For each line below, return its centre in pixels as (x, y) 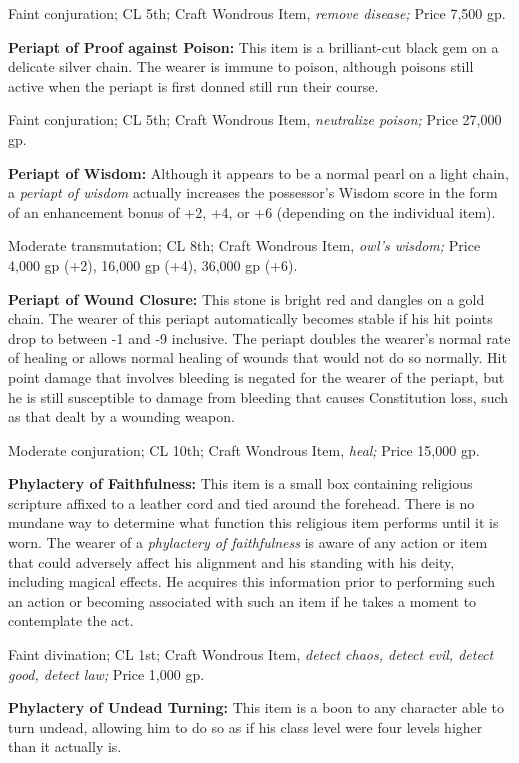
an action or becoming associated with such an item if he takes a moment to (242, 600)
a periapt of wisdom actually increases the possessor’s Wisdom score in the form (253, 192)
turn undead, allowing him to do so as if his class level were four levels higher (245, 726)
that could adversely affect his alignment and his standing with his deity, (231, 561)
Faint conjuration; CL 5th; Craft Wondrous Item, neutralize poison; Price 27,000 (255, 119)
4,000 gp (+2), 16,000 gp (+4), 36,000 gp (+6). (153, 264)
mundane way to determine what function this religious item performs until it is (253, 522)
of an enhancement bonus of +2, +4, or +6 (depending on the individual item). (252, 211)
